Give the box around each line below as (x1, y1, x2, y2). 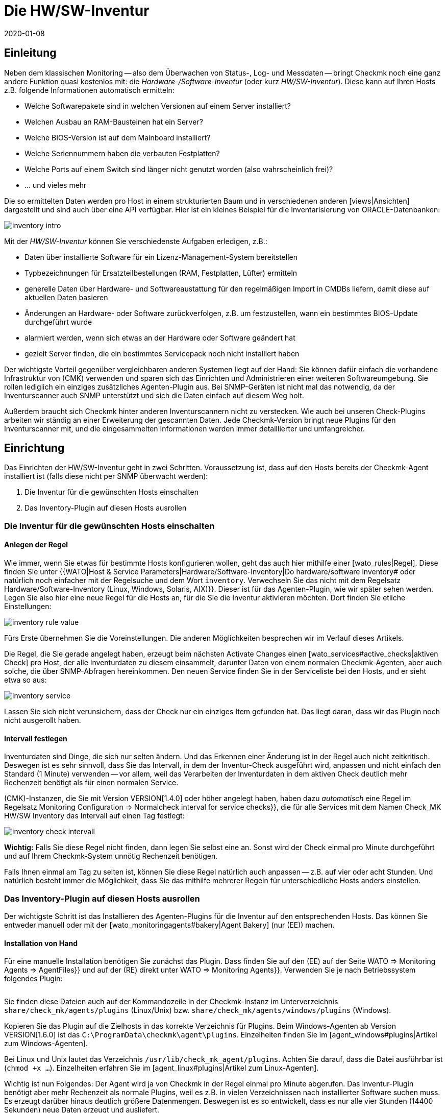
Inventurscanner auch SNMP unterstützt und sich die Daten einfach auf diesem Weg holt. (4, 391, 304, 400)
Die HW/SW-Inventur (4, 2, 150, 19)
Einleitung (4, 46, 57, 60)
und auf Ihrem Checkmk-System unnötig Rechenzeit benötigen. (4, 852, 218, 861)
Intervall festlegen (4, 734, 67, 743)
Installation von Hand (4, 938, 78, 948)
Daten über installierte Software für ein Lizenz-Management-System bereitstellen (24, 252, 297, 261)
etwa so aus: (4, 675, 47, 685)
